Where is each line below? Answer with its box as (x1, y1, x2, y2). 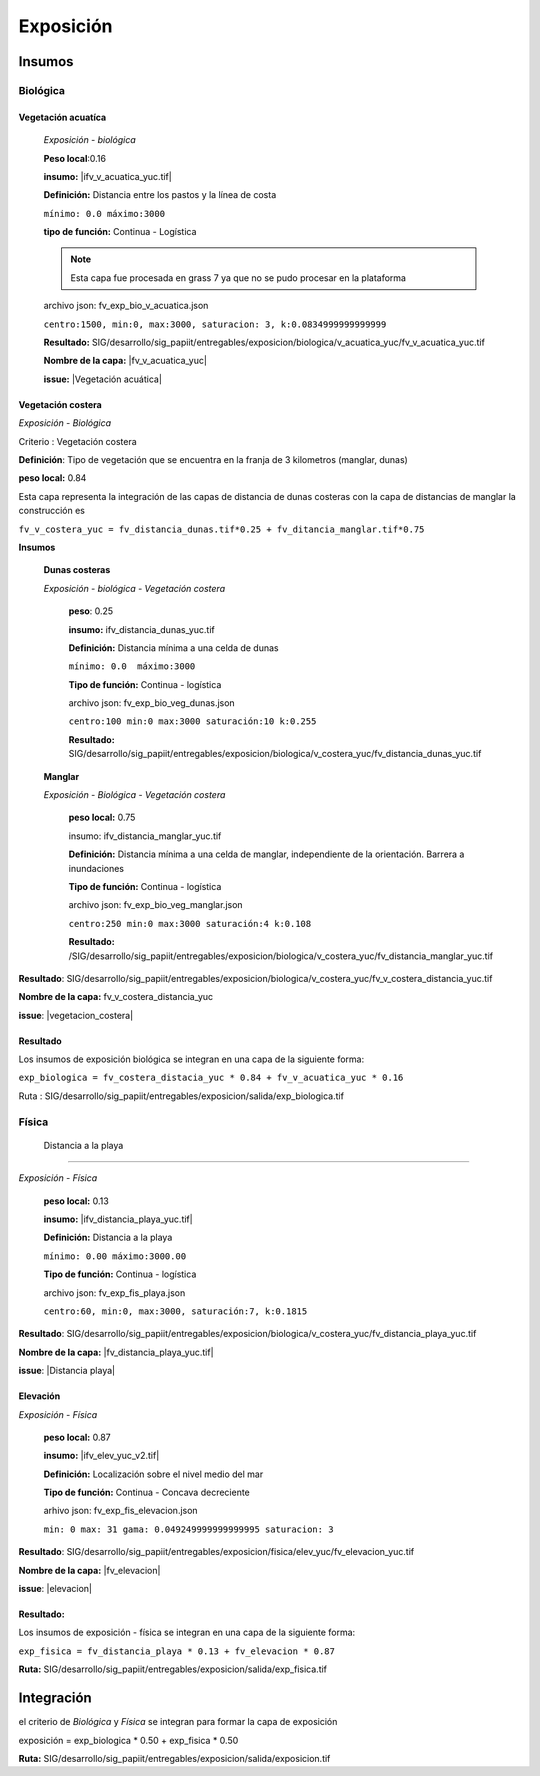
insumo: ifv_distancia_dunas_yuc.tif (68, 623, 215, 635)
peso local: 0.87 (43, 1431, 111, 1443)
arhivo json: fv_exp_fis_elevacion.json (43, 1505, 199, 1517)
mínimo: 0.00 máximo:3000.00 (43, 1250, 187, 1262)
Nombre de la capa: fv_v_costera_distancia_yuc (18, 991, 214, 1003)
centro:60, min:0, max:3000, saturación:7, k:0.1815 (43, 1305, 308, 1317)
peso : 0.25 (68, 605, 114, 617)
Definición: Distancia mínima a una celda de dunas (68, 641, 279, 654)
